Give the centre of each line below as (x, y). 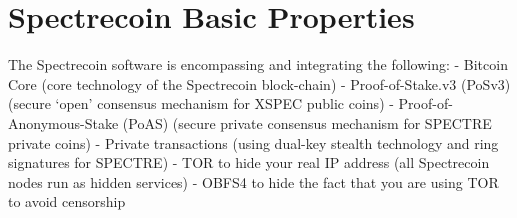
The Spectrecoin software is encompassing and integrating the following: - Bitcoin (258, 64)
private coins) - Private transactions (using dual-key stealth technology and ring (253, 142)
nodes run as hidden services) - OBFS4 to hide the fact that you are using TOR (253, 181)
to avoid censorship (67, 201)
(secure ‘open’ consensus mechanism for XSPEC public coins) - (201, 103)
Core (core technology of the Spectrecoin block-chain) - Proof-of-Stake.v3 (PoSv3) (259, 83)
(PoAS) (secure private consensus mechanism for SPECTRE (307, 122)
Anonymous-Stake (63, 122)
